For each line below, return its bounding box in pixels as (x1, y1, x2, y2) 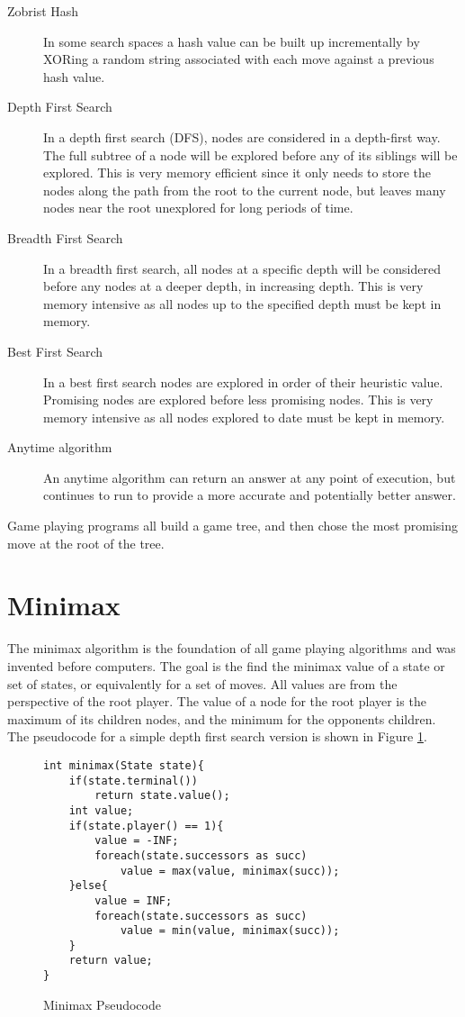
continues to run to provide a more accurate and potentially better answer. (43, 486, 456, 504)
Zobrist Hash (7, 2, 79, 20)
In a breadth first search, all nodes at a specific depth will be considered (43, 259, 441, 277)
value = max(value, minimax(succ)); (120, 864, 340, 877)
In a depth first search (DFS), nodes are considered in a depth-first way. (43, 127, 441, 146)
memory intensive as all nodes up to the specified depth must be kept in (43, 294, 442, 313)
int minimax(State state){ (43, 758, 204, 772)
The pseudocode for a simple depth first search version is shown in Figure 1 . (7, 727, 427, 746)
